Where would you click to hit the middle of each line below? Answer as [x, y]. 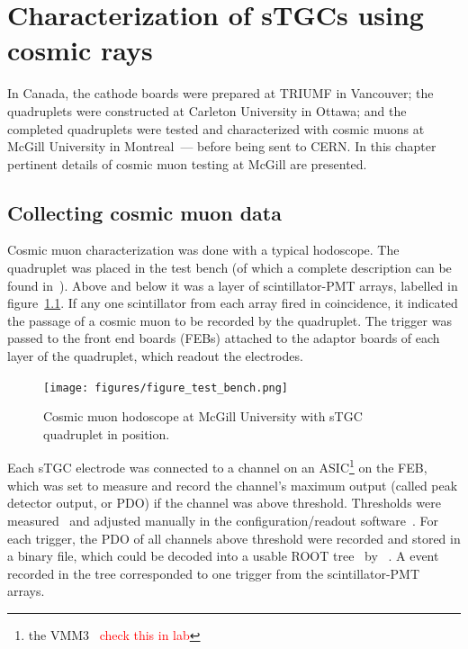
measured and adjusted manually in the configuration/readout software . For [223, 520]
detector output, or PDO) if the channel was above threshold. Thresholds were [224, 503]
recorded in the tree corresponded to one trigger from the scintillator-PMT [214, 573]
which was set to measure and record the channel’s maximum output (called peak [233, 485]
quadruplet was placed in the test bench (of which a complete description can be [229, 268]
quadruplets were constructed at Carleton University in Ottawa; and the [207, 110]
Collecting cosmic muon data [144, 212]
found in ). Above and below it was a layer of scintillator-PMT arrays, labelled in [233, 285]
